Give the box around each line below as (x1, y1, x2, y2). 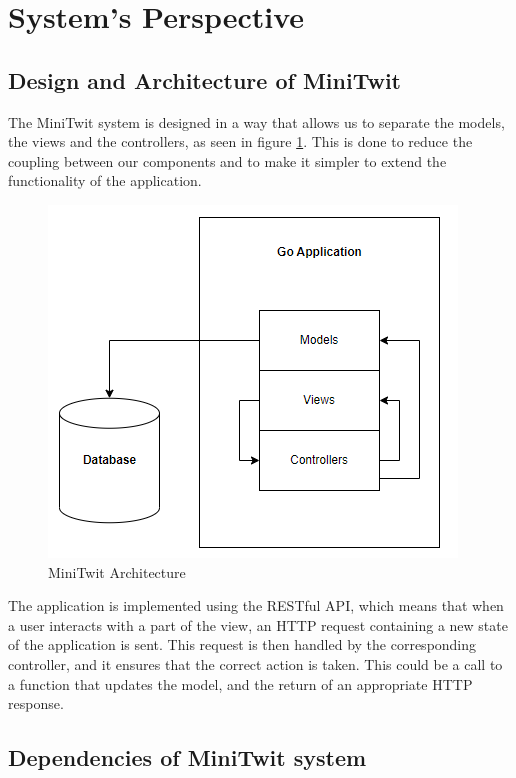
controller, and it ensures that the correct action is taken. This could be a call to (8, 653, 503, 674)
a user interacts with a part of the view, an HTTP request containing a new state (8, 614, 508, 635)
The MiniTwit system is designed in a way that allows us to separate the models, (8, 111, 505, 132)
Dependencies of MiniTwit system (8, 742, 367, 773)
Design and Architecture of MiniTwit (8, 64, 401, 95)
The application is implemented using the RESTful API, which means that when (8, 595, 504, 616)
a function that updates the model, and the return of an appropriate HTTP (8, 673, 473, 694)
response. (8, 693, 64, 714)
